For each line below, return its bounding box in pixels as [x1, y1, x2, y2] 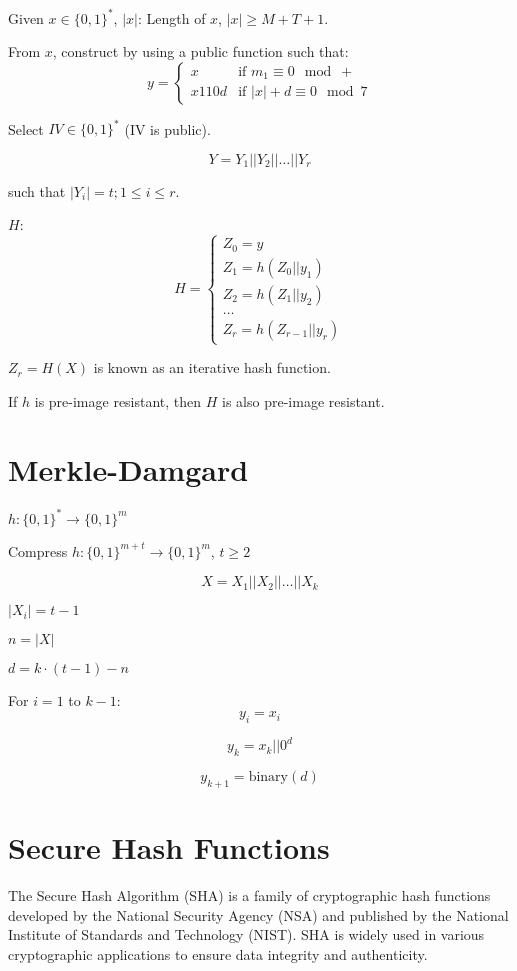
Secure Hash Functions [8, 827, 330, 868]
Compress [8, 540, 68, 561]
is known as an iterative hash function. [93, 357, 331, 378]
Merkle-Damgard [8, 449, 249, 490]
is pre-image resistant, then [34, 390, 202, 411]
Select [8, 118, 44, 139]
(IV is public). [124, 118, 211, 139]
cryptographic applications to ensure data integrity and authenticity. [8, 943, 428, 964]
